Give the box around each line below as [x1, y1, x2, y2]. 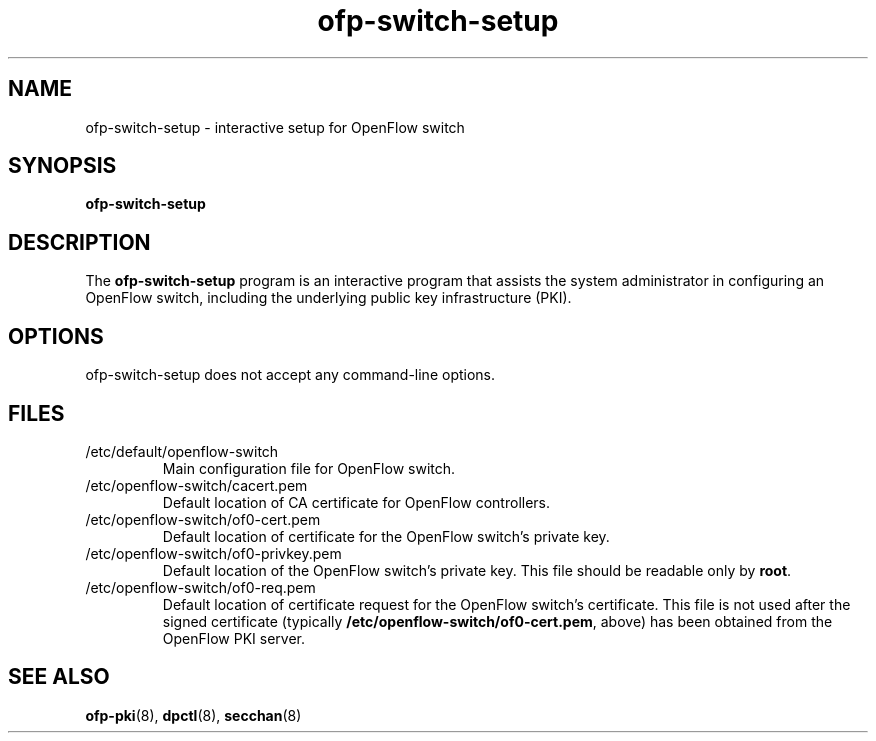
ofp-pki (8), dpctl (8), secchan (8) [85, 706, 302, 724]
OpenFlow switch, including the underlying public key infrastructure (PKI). [85, 289, 572, 307]
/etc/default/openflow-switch [85, 442, 279, 460]
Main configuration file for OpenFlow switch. [162, 459, 456, 477]
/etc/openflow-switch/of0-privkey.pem [85, 544, 342, 562]
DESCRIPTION [8, 229, 151, 255]
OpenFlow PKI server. [162, 629, 305, 647]
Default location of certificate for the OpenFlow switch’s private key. [162, 527, 610, 545]
